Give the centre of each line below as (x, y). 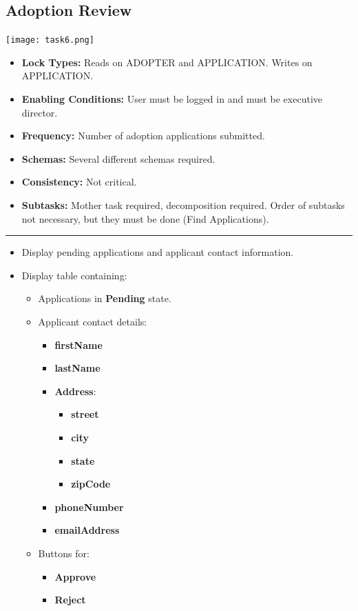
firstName (78, 344)
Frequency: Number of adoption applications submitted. (143, 136)
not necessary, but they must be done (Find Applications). (145, 218)
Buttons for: (64, 553)
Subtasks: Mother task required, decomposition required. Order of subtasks (183, 205)
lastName (77, 368)
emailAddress (87, 530)
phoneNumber (89, 507)
